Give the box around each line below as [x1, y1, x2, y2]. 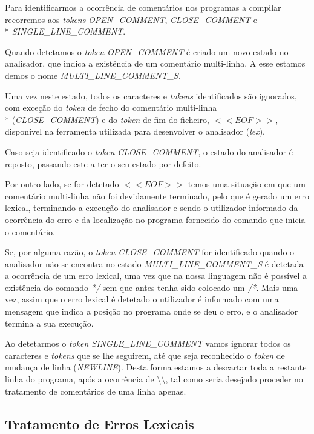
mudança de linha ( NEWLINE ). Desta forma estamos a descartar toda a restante [5, 361, 307, 373]
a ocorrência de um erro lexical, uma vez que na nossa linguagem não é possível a [5, 269, 307, 282]
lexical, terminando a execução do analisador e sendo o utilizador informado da [5, 201, 298, 214]
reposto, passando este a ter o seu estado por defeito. [5, 157, 201, 170]
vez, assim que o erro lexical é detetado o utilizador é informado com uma [5, 293, 279, 305]
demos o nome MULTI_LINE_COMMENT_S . [5, 68, 181, 81]
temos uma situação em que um [188, 178, 306, 190]
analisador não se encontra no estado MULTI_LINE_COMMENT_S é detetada [5, 257, 304, 270]
